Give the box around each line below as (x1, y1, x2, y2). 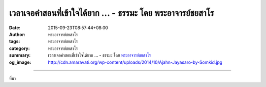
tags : (9, 39, 20, 44)
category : (9, 45, 30, 51)
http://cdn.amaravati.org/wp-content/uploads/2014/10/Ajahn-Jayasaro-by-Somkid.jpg (48, 59, 223, 65)
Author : (9, 31, 26, 37)
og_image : (9, 59, 32, 65)
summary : (9, 52, 31, 58)
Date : (9, 25, 21, 31)
